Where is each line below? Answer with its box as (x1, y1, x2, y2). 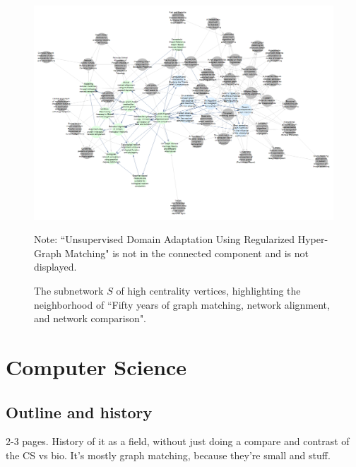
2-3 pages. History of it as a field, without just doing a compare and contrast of (6, 434, 350, 449)
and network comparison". (34, 311, 147, 326)
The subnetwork (34, 283, 104, 298)
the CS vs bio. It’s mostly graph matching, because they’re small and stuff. (6, 448, 331, 462)
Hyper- (297, 232, 328, 247)
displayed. (34, 259, 77, 274)
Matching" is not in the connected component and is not (64, 245, 309, 260)
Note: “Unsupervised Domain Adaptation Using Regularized (34, 232, 295, 247)
